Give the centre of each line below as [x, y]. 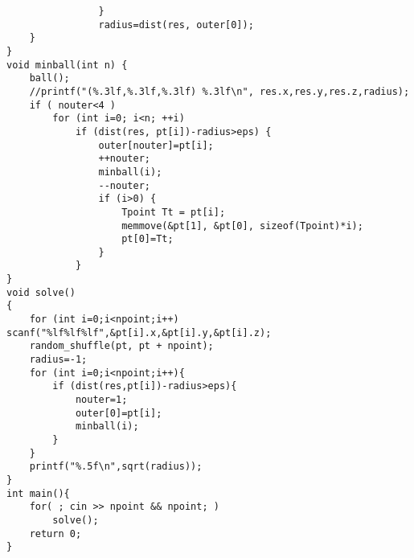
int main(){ [38, 493]
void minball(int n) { [67, 65]
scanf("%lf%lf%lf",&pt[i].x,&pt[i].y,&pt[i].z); [139, 332]
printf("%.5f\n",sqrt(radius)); [116, 467]
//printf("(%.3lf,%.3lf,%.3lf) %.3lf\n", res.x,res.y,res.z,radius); [219, 91]
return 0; [55, 533]
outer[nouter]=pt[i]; [156, 145]
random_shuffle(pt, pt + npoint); [121, 346]
